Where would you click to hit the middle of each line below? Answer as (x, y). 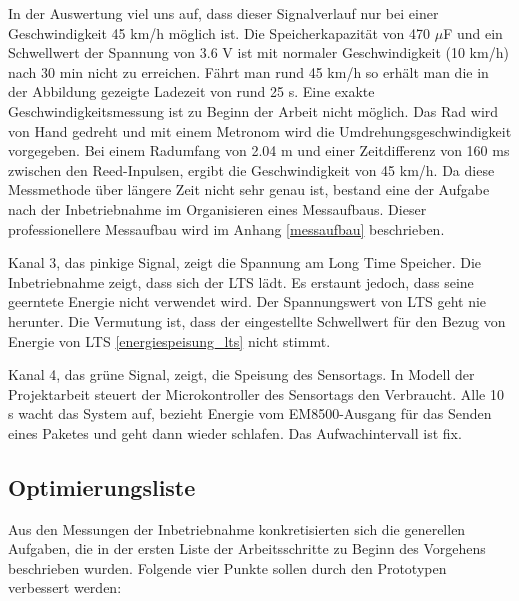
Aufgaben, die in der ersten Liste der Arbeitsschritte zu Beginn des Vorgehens (247, 548)
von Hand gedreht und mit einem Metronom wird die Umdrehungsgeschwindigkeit (260, 130)
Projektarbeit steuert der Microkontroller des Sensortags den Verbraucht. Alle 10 (256, 393)
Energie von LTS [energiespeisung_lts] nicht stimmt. (169, 340)
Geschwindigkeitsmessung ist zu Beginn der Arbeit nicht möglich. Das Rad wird (253, 110)
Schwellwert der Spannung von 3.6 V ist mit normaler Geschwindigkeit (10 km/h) (258, 52)
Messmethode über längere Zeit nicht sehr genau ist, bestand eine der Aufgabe (249, 189)
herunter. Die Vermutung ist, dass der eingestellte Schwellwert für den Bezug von (257, 320)
